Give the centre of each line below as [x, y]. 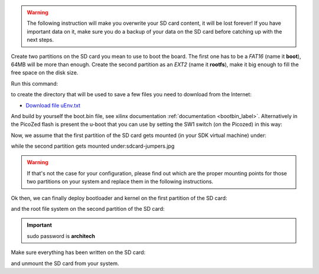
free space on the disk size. [45, 73]
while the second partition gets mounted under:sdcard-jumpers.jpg [93, 146]
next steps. [40, 40]
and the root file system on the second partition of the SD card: [88, 209]
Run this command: [35, 83]
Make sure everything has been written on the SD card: [78, 252]
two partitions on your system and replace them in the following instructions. [120, 182]
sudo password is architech [61, 236]
